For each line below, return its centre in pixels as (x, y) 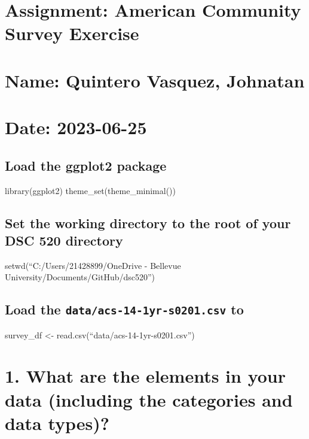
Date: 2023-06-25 (76, 127)
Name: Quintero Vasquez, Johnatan (155, 80)
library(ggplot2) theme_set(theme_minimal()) (91, 190)
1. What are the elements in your (146, 376)
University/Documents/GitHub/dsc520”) (80, 277)
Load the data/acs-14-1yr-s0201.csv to (124, 309)
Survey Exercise (72, 33)
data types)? (57, 423)
